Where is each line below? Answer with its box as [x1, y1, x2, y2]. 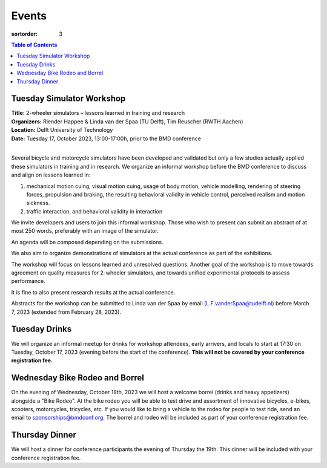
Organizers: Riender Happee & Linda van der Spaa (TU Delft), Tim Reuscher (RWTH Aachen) [11, 118, 243, 125]
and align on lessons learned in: [11, 171, 91, 178]
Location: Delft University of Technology [11, 126, 113, 134]
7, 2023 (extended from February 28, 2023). [11, 308, 121, 316]
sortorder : [11, 30, 38, 37]
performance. [11, 278, 45, 285]
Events [11, 9, 47, 22]
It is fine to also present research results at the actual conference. [11, 288, 176, 296]
